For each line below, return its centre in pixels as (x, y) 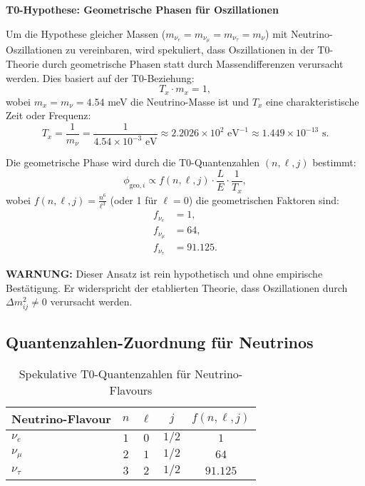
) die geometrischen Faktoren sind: (264, 199)
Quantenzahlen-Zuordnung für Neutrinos (160, 341)
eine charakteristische (312, 101)
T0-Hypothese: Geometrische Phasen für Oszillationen (142, 9)
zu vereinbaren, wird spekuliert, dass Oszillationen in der (190, 50)
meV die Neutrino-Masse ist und (178, 101)
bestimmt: (334, 162)
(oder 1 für (134, 199)
